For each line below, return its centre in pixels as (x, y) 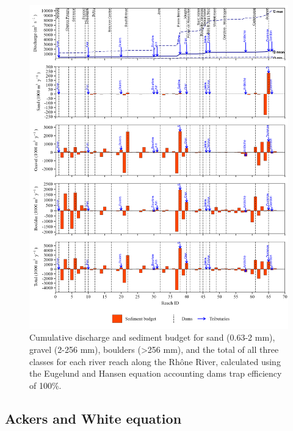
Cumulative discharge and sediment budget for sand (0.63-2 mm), (152, 337)
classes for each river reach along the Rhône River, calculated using (155, 361)
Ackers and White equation (93, 418)
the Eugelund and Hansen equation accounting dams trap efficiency (156, 373)
